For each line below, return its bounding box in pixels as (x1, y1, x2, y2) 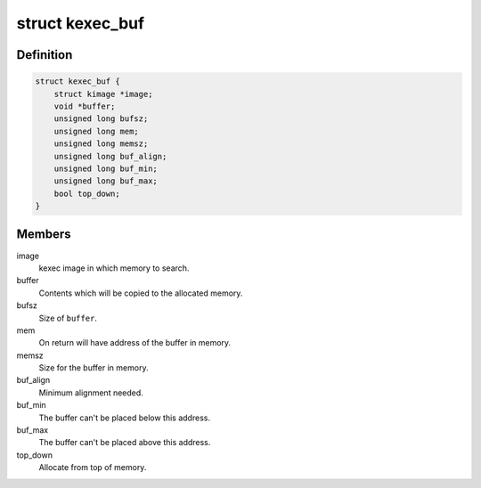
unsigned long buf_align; (53, 151, 167, 161)
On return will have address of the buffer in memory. (38, 338, 232, 348)
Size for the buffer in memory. (38, 362, 149, 373)
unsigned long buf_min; (53, 163, 158, 174)
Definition (16, 47, 73, 62)
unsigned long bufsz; (53, 114, 149, 124)
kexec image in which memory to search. (38, 263, 190, 273)
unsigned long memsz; (53, 139, 149, 149)
